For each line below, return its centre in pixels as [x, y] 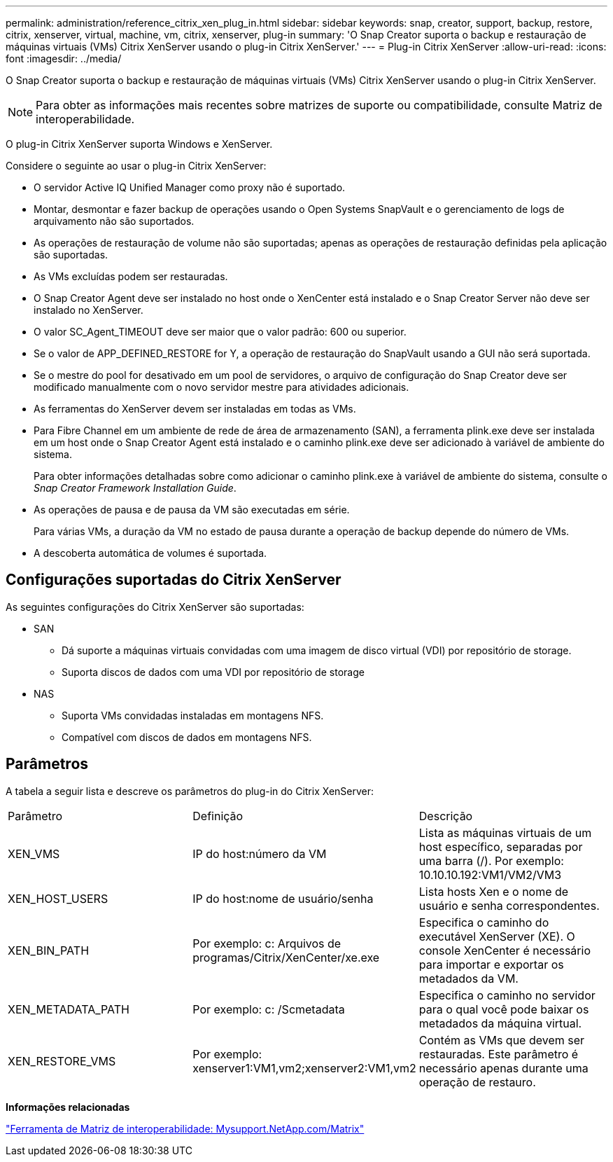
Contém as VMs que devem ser [502, 1040]
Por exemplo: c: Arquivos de [267, 943]
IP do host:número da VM [260, 853]
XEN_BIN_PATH [49, 950]
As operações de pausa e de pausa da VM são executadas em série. [192, 510]
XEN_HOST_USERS [58, 898]
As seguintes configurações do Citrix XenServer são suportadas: [155, 607]
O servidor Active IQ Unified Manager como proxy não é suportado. [190, 187]
